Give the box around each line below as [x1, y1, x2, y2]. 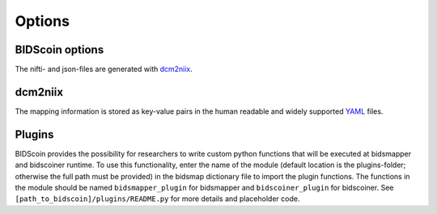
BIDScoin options [15, 43, 104, 57]
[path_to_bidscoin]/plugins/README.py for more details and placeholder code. [15, 194, 300, 204]
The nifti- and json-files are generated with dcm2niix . [15, 65, 193, 74]
